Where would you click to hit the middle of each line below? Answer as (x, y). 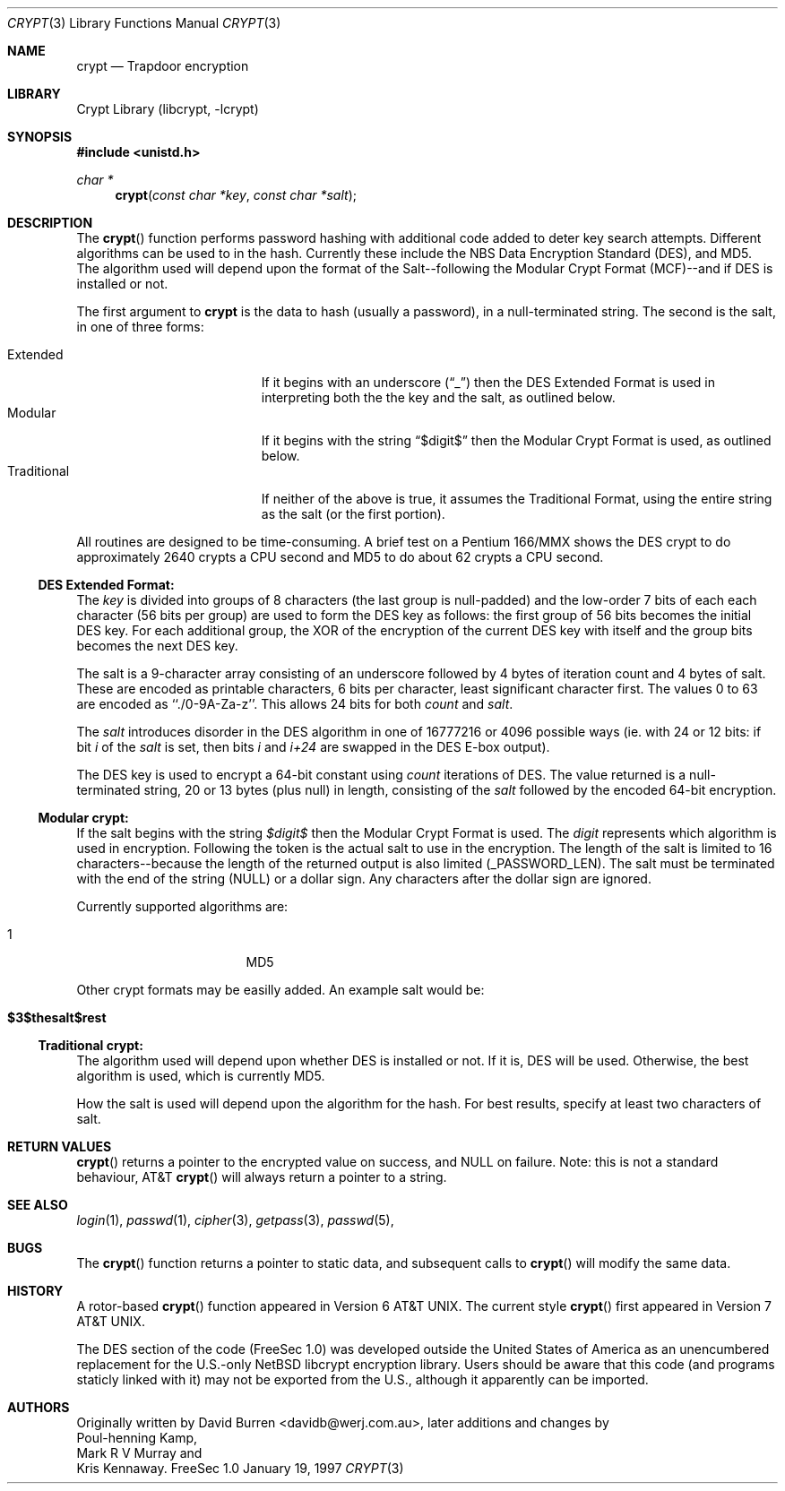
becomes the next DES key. (157, 646)
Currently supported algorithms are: (182, 906)
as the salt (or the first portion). (353, 514)
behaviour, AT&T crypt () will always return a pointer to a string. (262, 1177)
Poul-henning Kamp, (137, 1438)
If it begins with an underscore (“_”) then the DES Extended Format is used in (488, 382)
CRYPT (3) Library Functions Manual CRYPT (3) (144, 23)
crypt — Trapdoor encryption (163, 66)
